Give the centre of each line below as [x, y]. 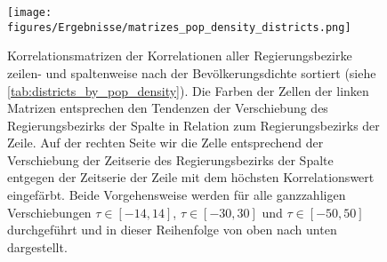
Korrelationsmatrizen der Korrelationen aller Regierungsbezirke [180, 56]
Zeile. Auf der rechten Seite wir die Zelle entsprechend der [165, 143]
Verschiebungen [49, 212]
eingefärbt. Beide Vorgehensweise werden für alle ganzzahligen [177, 195]
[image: [30, 12]
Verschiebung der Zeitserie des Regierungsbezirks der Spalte [170, 159]
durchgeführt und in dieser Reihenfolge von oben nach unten [172, 230]
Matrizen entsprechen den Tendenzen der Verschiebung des [168, 108]
